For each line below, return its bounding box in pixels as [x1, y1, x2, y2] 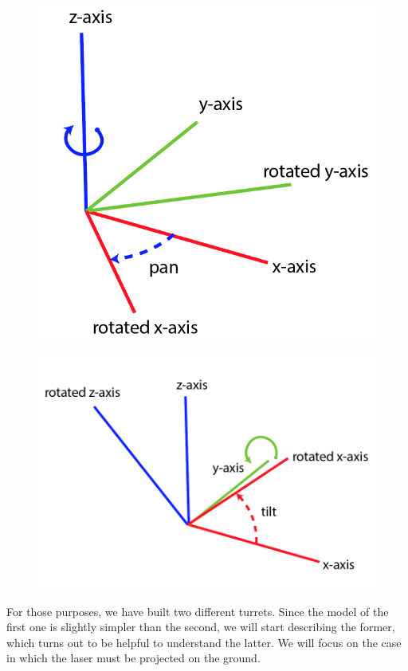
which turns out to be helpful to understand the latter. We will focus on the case [6, 634, 402, 650]
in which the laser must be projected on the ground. [6, 649, 261, 666]
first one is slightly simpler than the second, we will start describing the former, [6, 618, 395, 635]
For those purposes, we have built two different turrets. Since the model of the [6, 602, 389, 619]
